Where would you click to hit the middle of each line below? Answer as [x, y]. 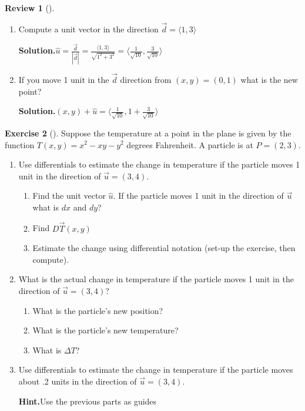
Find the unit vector [69, 196]
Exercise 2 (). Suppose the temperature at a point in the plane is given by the [148, 133]
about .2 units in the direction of [78, 381]
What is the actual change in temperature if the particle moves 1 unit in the [156, 279]
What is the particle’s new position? [98, 310]
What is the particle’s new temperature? [105, 330]
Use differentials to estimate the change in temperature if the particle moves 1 [159, 164]
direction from [146, 80]
